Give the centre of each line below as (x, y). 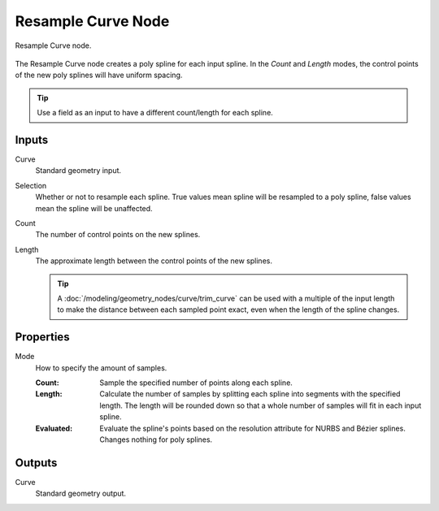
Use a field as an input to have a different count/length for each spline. (155, 113)
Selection (31, 185)
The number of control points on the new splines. (118, 235)
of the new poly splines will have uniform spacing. (99, 75)
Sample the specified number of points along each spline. (196, 383)
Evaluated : (54, 428)
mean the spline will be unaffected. (94, 208)
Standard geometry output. (80, 494)
